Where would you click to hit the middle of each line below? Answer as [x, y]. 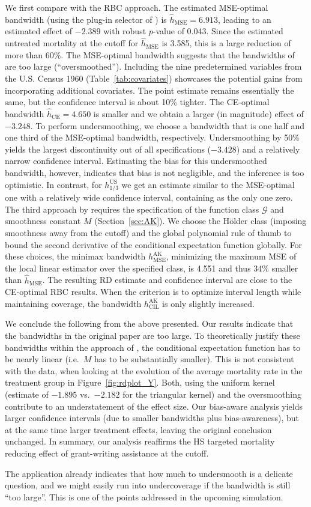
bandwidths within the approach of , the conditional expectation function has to [153, 347]
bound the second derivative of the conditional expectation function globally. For [154, 244]
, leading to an [245, 19]
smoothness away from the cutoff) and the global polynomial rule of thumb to [148, 233]
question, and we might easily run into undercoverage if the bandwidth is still [148, 485]
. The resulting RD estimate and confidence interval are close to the [167, 280]
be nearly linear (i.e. [42, 359]
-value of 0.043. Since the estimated [218, 31]
